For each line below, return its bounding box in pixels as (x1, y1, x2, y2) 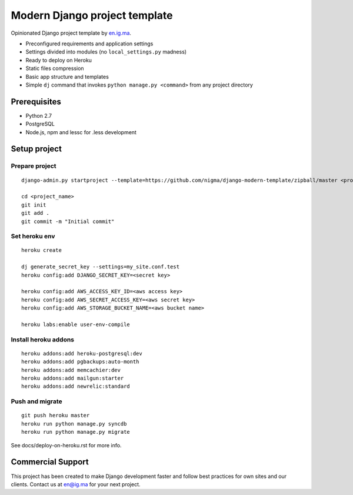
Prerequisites (11, 97, 61, 107)
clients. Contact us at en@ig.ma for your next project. (11, 480, 141, 488)
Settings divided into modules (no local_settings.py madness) (25, 48, 187, 55)
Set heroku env (11, 232, 55, 241)
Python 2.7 (25, 112, 52, 119)
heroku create (21, 247, 62, 254)
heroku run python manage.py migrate (21, 428, 131, 436)
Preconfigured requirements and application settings (25, 40, 154, 47)
